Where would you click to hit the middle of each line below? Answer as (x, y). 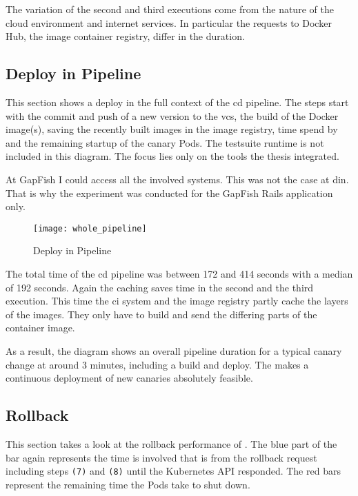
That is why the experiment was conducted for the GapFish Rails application (169, 193)
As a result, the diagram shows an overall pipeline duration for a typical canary (174, 350)
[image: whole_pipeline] (90, 228)
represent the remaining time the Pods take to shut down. (128, 484)
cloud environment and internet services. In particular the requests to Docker (169, 22)
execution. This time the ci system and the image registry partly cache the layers (177, 301)
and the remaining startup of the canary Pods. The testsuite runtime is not (165, 142)
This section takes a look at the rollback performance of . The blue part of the (171, 443)
